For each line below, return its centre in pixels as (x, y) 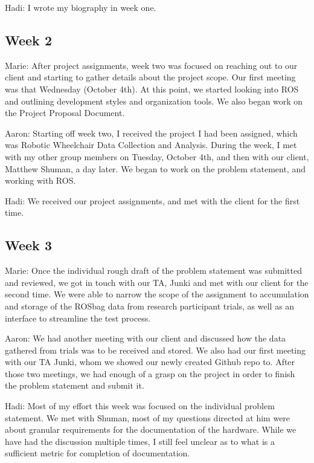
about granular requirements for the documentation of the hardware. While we (151, 429)
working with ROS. (40, 180)
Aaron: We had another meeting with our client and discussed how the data (146, 338)
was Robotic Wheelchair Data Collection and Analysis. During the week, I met (151, 145)
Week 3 (28, 245)
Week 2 (28, 40)
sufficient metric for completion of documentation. (98, 453)
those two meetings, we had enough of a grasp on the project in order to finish (150, 373)
